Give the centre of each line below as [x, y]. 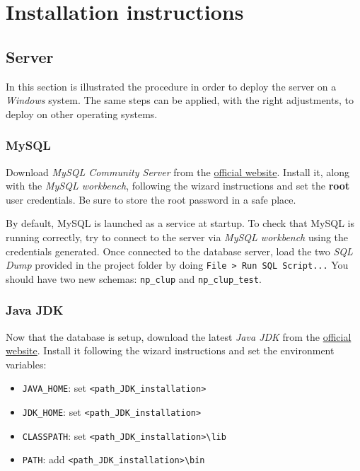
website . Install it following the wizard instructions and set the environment [170, 350]
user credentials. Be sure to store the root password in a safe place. [151, 199]
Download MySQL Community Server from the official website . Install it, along [178, 171]
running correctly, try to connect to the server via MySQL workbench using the [177, 237]
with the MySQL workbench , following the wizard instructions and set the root [178, 186]
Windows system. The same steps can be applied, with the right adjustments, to [180, 100]
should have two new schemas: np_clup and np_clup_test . [134, 278]
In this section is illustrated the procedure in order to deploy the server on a [171, 86]
